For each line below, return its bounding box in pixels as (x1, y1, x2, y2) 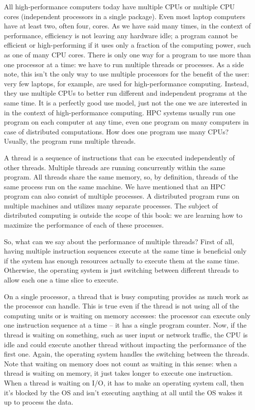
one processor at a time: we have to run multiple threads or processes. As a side (4, 59, 244, 69)
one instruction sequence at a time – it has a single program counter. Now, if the (4, 320, 247, 330)
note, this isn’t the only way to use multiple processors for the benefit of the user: (4, 69, 250, 79)
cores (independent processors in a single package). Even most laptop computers (4, 11, 246, 21)
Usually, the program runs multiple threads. (4, 136, 136, 146)
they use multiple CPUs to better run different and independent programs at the (4, 88, 247, 98)
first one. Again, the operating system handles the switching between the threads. (4, 349, 250, 359)
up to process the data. (4, 397, 74, 407)
